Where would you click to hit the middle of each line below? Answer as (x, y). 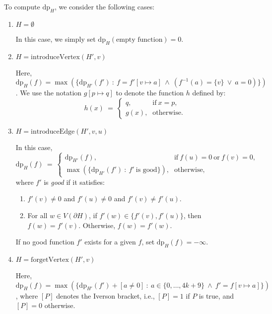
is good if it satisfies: (74, 182)
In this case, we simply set (56, 39)
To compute (22, 6)
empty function (139, 39)
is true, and (216, 295)
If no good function (45, 242)
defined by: (209, 93)
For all (37, 215)
